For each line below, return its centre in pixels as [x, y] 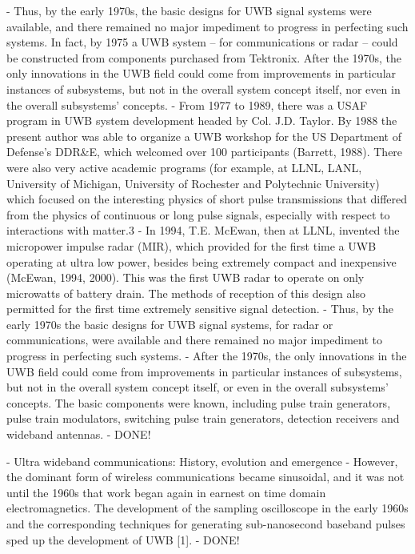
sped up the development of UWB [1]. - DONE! [123, 539]
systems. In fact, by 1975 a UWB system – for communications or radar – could [202, 42]
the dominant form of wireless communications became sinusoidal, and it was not [206, 477]
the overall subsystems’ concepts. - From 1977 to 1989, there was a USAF [187, 104]
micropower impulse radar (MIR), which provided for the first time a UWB [192, 245]
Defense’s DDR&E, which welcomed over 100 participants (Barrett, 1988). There [205, 152]
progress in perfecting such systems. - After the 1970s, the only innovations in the [207, 356]
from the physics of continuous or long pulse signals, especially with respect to [198, 214]
